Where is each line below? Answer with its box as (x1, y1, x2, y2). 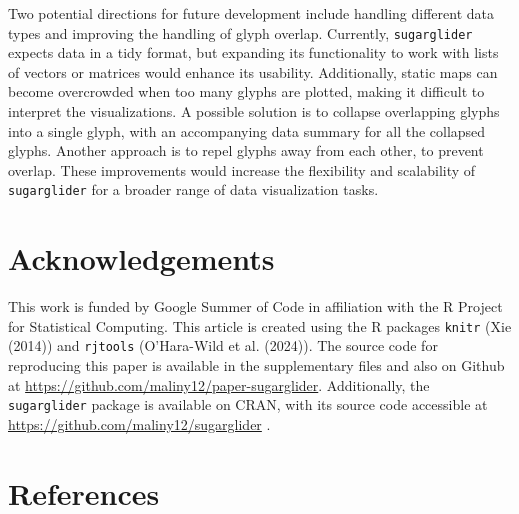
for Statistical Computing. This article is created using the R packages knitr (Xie (8, 315, 512, 336)
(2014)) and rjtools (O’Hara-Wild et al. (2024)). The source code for (8, 335, 438, 356)
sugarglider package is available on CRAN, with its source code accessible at (8, 394, 488, 415)
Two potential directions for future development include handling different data (8, 3, 495, 23)
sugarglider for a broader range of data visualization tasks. (8, 179, 379, 200)
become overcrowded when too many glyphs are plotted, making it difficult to (8, 81, 485, 102)
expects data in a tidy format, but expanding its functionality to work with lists (8, 42, 499, 63)
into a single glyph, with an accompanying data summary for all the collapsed (8, 120, 486, 141)
